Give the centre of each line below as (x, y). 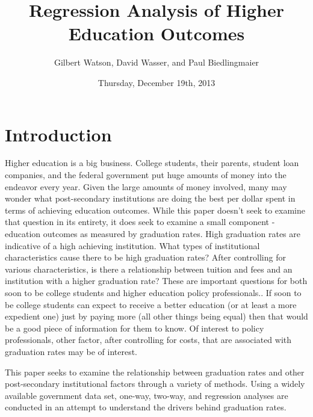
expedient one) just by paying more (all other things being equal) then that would (156, 316)
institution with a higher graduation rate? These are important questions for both (156, 281)
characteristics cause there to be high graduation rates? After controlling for (145, 257)
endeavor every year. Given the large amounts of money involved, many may (146, 186)
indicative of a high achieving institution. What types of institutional (132, 245)
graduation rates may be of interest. (71, 351)
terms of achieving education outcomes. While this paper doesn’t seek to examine (155, 210)
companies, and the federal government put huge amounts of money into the (146, 175)
